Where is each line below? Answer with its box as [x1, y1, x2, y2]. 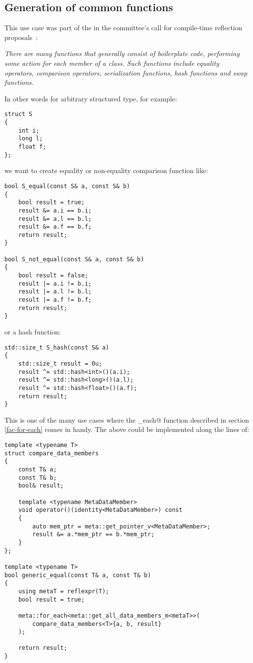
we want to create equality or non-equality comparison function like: [4, 165, 208, 175]
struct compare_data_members [4, 449, 99, 457]
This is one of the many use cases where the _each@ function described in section [4, 414, 249, 425]
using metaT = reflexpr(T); [18, 587, 109, 595]
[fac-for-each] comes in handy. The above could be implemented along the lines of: [4, 424, 249, 434]
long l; [18, 135, 43, 142]
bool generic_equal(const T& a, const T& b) [4, 571, 151, 579]
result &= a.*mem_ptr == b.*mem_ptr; [32, 531, 155, 538]
